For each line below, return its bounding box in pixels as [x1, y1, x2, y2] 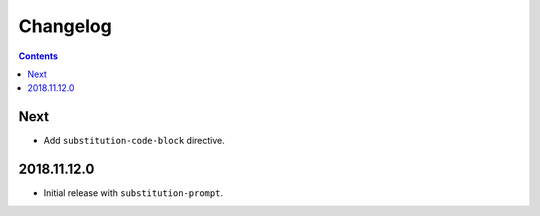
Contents [18, 50, 59, 62]
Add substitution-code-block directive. [43, 135, 225, 147]
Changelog [18, 15, 112, 37]
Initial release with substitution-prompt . [43, 187, 224, 199]
